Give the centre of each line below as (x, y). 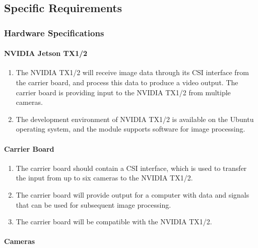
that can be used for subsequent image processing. (93, 204)
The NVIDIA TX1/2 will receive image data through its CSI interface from (132, 72)
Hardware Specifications (54, 33)
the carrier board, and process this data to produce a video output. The (127, 82)
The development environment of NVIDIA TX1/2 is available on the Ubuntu (135, 119)
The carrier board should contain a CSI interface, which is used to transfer (131, 168)
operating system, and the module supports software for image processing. (131, 129)
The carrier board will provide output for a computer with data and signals (133, 194)
